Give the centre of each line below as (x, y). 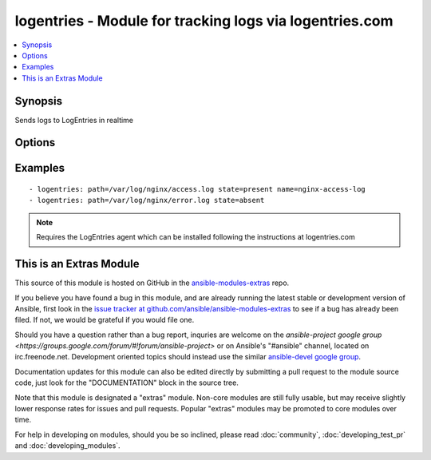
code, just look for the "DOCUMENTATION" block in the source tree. (127, 383)
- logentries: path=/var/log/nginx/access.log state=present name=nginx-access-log (198, 189)
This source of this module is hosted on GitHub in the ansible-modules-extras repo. (152, 283)
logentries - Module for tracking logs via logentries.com (204, 21)
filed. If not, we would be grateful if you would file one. (105, 320)
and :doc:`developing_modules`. (67, 446)
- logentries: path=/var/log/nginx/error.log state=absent (147, 200)
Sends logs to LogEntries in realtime (74, 120)
